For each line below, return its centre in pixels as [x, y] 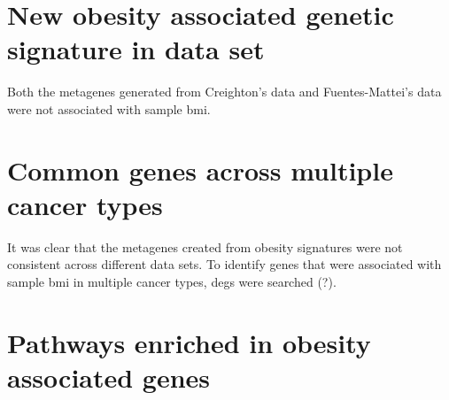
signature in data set [136, 49]
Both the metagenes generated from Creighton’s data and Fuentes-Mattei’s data [224, 92]
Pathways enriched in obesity [189, 342]
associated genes [109, 377]
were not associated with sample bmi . [109, 108]
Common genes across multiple [200, 169]
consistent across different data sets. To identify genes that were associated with [224, 264]
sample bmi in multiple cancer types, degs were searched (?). [172, 281]
